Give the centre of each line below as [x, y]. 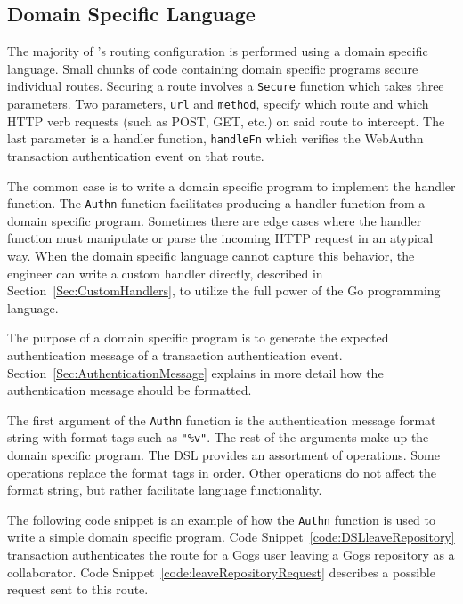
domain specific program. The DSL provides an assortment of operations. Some [223, 455]
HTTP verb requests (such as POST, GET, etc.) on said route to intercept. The [226, 121]
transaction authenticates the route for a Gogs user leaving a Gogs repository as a [231, 555]
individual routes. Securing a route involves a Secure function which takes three [226, 86]
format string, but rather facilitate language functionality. [165, 490]
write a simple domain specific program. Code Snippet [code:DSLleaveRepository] [231, 537]
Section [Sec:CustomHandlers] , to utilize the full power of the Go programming [224, 290]
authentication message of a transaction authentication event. [175, 354]
